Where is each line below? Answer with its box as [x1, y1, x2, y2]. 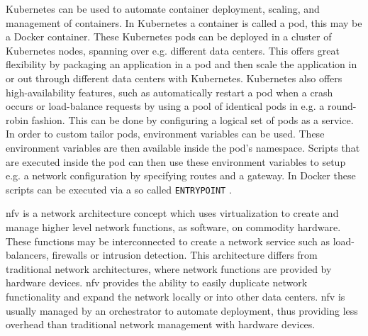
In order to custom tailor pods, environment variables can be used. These [6, 126, 325, 141]
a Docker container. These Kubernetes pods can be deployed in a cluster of [6, 29, 332, 44]
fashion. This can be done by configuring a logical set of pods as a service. [31, 112, 354, 127]
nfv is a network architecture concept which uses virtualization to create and [6, 206, 339, 220]
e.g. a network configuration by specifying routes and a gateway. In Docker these [6, 168, 356, 183]
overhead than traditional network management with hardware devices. [6, 317, 316, 332]
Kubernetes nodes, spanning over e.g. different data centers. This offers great [6, 43, 340, 57]
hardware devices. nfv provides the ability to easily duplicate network [6, 275, 308, 290]
